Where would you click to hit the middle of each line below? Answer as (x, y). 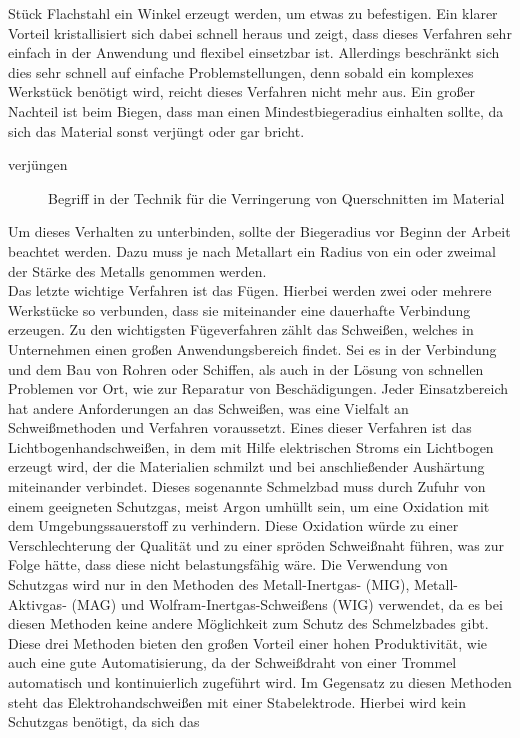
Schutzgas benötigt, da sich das (104, 721)
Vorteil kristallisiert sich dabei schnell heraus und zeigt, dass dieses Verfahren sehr (260, 32)
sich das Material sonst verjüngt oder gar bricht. (156, 130)
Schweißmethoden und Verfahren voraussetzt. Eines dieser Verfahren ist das (240, 427)
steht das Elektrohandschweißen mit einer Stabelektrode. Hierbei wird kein (237, 701)
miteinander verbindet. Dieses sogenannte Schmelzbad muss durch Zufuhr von (247, 486)
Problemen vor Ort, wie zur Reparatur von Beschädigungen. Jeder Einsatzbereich (258, 388)
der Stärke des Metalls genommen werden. (137, 270)
